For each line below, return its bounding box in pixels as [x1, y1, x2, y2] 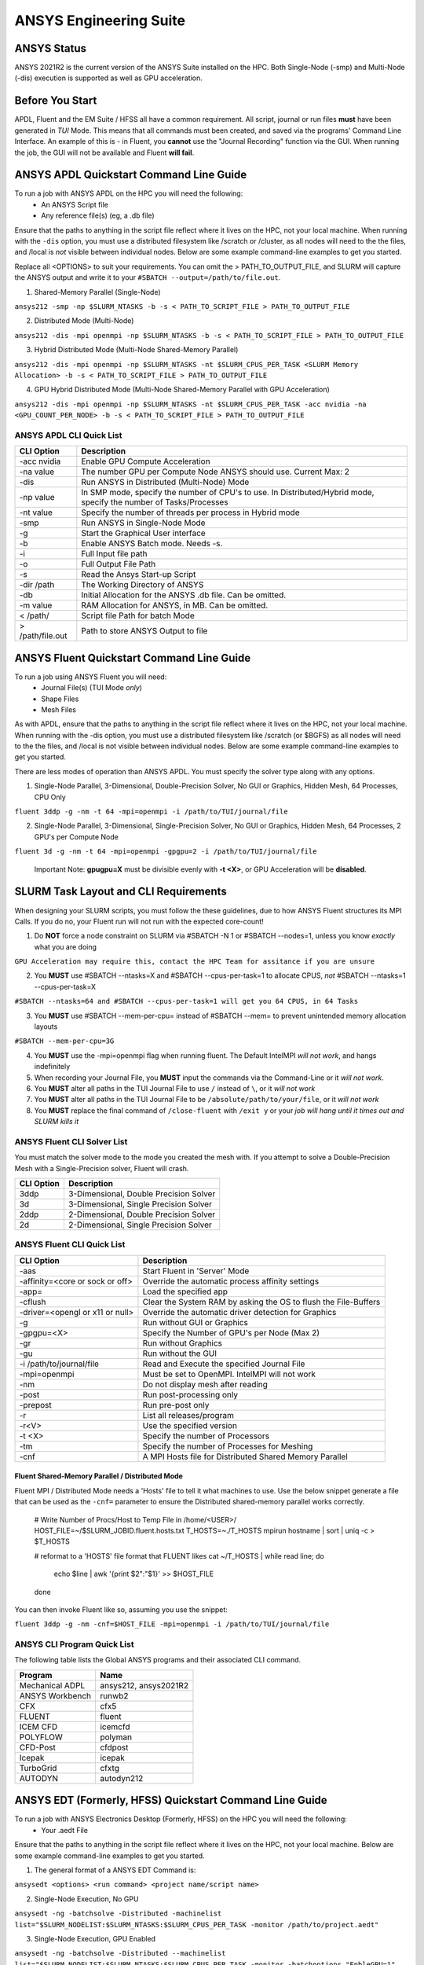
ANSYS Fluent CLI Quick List [14, 1239, 126, 1250]
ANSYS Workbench [19, 1690, 92, 1701]
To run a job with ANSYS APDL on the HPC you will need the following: [14, 189, 243, 198]
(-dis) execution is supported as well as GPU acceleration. [14, 73, 203, 83]
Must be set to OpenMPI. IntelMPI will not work [142, 1368, 316, 1379]
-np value [19, 492, 55, 503]
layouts [34, 1022, 58, 1031]
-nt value [19, 507, 53, 518]
